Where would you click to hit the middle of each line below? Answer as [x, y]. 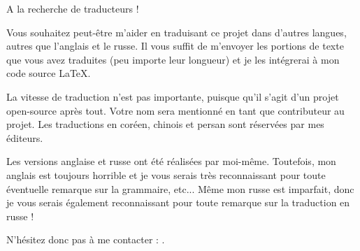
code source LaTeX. [49, 73]
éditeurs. [25, 137]
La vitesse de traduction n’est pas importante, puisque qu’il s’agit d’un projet [173, 96]
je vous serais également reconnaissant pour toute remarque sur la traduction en [178, 202]
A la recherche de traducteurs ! [73, 8]
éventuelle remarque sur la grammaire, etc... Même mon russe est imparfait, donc [180, 188]
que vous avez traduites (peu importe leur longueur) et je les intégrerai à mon [173, 59]
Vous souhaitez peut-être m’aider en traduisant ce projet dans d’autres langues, [177, 32]
